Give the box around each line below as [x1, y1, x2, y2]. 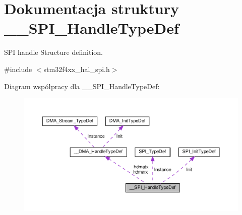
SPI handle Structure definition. [4, 47, 103, 57]
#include [4, 63, 32, 74]
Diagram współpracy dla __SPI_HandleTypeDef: [4, 81, 160, 91]
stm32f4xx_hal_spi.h [43, 63, 110, 74]
